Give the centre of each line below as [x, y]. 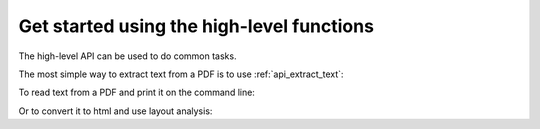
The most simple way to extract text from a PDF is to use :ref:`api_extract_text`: [181, 74]
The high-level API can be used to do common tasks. [127, 56]
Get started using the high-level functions [196, 26]
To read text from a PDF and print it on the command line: [136, 92]
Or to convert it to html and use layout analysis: [115, 111]
